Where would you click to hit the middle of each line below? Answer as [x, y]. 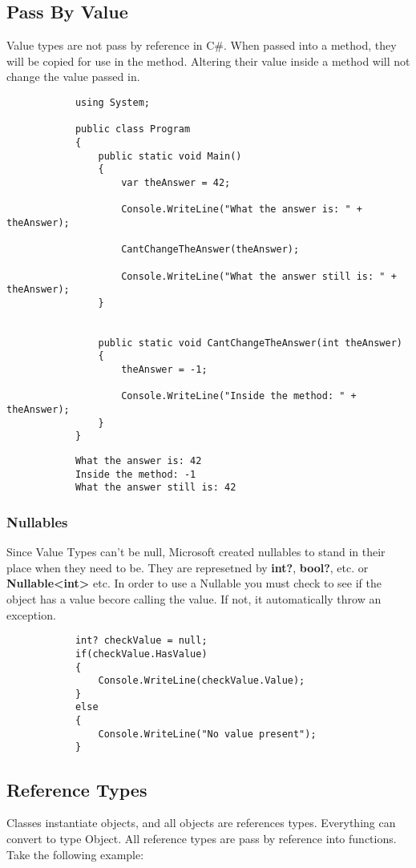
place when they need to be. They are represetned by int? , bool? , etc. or [188, 567]
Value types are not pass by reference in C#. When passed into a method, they [202, 45]
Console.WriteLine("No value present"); [207, 734]
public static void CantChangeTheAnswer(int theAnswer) [250, 343]
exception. [31, 614]
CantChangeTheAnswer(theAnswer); [210, 250]
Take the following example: [75, 854]
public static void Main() [170, 156]
